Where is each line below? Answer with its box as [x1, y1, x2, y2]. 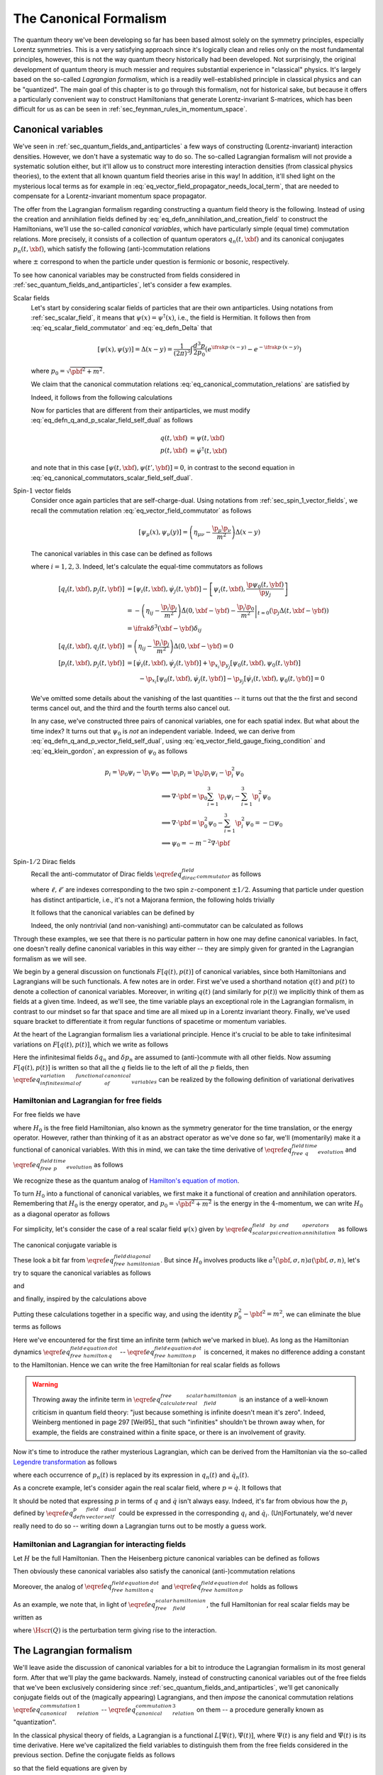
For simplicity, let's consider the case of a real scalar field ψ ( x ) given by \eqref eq [13, 1225, 253, 1233]
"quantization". [13, 1718, 57, 1727]
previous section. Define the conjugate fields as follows [13, 1751, 175, 1759]
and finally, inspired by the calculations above [13, 1294, 147, 1303]
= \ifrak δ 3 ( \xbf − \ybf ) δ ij [126, 623, 202, 634]
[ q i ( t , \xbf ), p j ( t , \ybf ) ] [57, 584, 125, 594]
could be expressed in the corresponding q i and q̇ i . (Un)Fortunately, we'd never [118, 1509, 353, 1519]
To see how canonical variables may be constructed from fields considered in [13, 271, 240, 279]
